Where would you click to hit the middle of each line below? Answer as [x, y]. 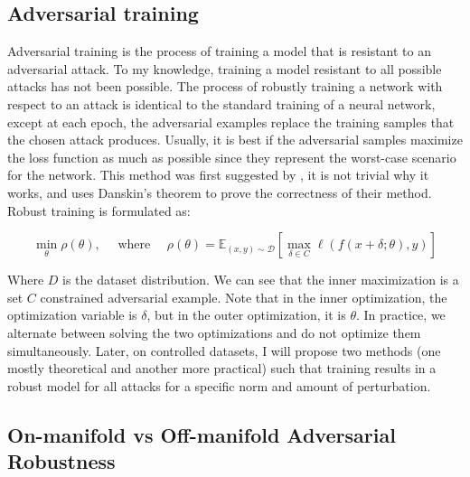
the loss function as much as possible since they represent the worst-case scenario [232, 157]
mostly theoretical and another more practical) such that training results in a [222, 368]
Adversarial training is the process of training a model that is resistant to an [219, 51]
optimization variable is [72, 315]
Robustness [61, 461]
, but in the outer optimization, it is [246, 315]
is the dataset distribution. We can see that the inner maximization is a [261, 280]
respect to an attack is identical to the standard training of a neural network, [221, 103]
